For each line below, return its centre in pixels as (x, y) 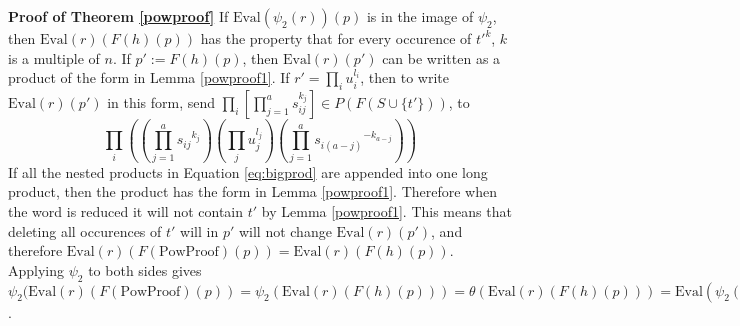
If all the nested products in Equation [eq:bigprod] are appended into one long (248, 171)
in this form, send (161, 101)
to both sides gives (145, 269)
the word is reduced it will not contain (126, 210)
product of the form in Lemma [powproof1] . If (149, 77)
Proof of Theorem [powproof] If (118, 16)
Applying (36, 269)
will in (199, 230)
